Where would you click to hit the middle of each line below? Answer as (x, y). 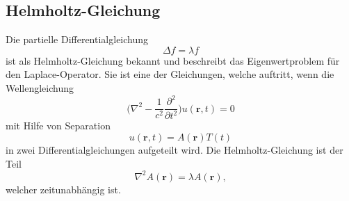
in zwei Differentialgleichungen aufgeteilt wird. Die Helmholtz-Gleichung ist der (174, 150)
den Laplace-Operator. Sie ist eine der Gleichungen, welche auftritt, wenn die (170, 74)
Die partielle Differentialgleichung (77, 39)
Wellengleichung (40, 87)
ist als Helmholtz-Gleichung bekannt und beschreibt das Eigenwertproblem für (173, 60)
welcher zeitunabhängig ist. (63, 189)
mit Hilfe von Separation (58, 126)
